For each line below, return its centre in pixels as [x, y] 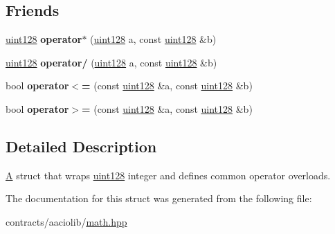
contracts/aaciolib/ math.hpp [66, 221]
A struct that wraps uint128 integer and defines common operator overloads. [168, 175]
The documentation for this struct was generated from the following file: [159, 198]
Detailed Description [81, 146]
